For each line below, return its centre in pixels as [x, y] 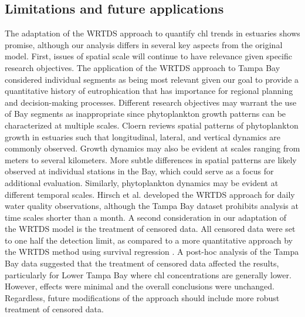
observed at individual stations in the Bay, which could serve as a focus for [139, 171]
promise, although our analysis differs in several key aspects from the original [144, 44]
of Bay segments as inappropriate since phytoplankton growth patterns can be [145, 114]
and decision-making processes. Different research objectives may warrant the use [151, 102]
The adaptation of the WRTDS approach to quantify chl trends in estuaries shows [152, 33]
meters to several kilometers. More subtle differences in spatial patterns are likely [151, 159]
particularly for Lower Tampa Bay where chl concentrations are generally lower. [148, 274]
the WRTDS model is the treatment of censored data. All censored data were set [150, 229]
